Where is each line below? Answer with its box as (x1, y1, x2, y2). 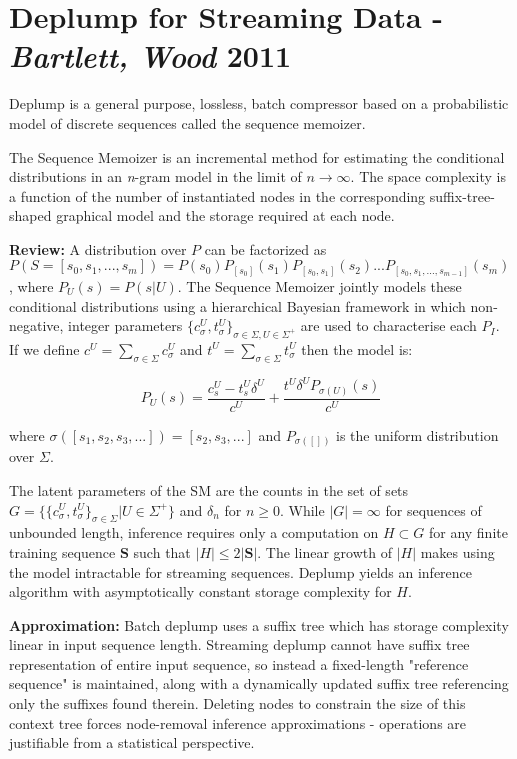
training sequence (9, 541, 116, 562)
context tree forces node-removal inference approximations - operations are (9, 712, 467, 733)
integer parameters (68, 315, 183, 336)
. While (279, 499, 325, 520)
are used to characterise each (300, 315, 477, 336)
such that (133, 541, 191, 562)
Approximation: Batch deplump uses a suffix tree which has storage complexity (9, 614, 509, 635)
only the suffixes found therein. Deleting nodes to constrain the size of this (9, 693, 466, 714)
